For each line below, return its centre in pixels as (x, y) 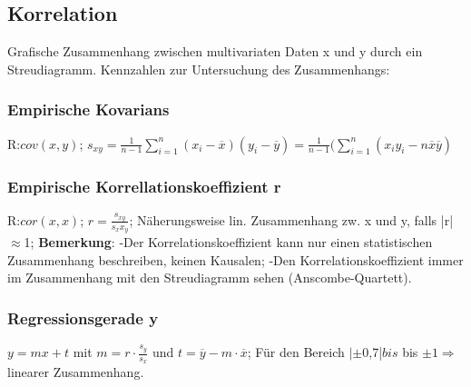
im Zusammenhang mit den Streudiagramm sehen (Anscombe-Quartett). (210, 278)
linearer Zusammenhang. (76, 372)
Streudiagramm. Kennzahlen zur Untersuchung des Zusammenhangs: (199, 69)
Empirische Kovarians (88, 109)
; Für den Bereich (296, 352)
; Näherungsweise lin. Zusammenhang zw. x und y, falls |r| (291, 219)
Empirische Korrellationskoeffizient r (144, 186)
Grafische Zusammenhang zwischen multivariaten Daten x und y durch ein (215, 51)
